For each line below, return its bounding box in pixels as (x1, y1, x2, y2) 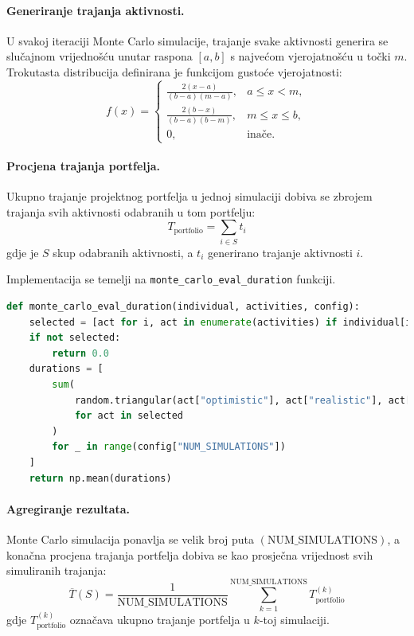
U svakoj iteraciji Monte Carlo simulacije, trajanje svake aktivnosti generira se (6, 32, 389, 49)
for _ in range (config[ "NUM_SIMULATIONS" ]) (52, 441, 286, 453)
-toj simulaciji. (259, 611, 330, 627)
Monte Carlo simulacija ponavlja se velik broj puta (6, 530, 254, 547)
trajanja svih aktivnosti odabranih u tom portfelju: (6, 203, 256, 220)
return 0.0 (52, 347, 109, 359)
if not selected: (29, 332, 121, 344)
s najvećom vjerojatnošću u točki (230, 48, 391, 64)
